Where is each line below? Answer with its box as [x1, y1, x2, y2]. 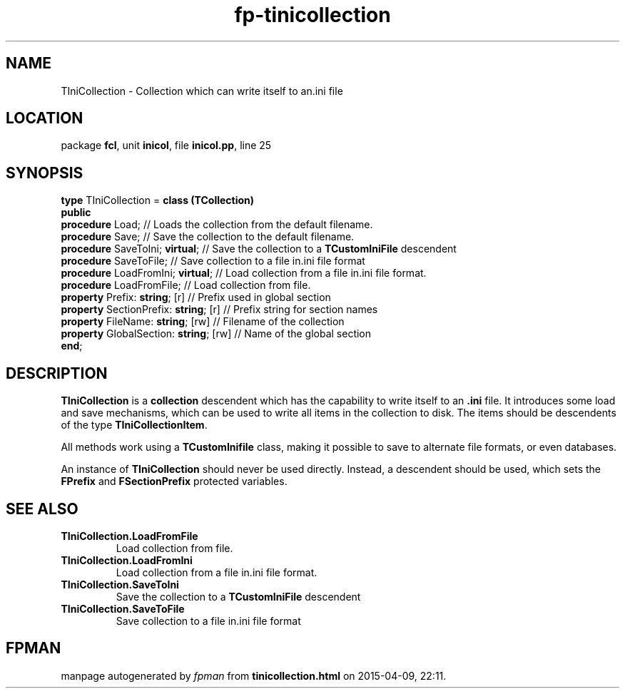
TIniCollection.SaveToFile [61, 602, 185, 615]
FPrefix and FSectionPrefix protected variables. [61, 475, 288, 488]
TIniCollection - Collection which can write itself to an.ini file [61, 84, 343, 97]
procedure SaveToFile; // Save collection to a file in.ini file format [61, 255, 365, 267]
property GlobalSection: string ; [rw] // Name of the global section [61, 327, 372, 340]
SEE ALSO [6, 499, 78, 518]
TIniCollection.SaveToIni [61, 578, 179, 591]
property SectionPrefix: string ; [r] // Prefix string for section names [61, 303, 378, 316]
